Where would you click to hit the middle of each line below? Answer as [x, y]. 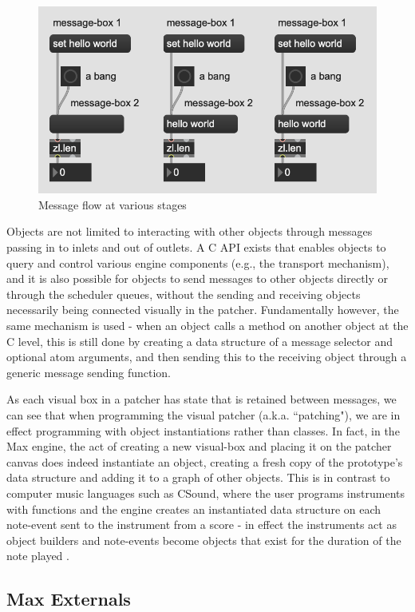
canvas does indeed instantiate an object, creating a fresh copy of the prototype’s [205, 461]
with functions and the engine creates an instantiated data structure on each [194, 509]
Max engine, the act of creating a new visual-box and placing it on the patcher [199, 446]
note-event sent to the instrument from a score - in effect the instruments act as [202, 525]
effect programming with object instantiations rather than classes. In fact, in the [203, 430]
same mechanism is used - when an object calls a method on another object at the [207, 326]
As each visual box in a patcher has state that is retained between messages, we [202, 399]
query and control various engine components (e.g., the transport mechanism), [198, 262]
